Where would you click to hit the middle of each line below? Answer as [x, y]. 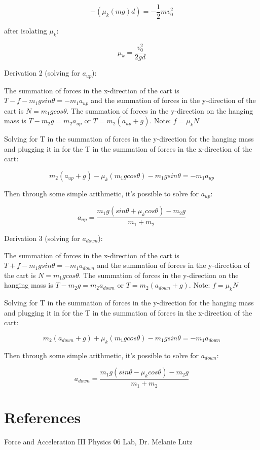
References [43, 417]
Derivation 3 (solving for [42, 238]
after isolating [26, 31]
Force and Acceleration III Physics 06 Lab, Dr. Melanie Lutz [98, 441]
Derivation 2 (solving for [42, 73]
